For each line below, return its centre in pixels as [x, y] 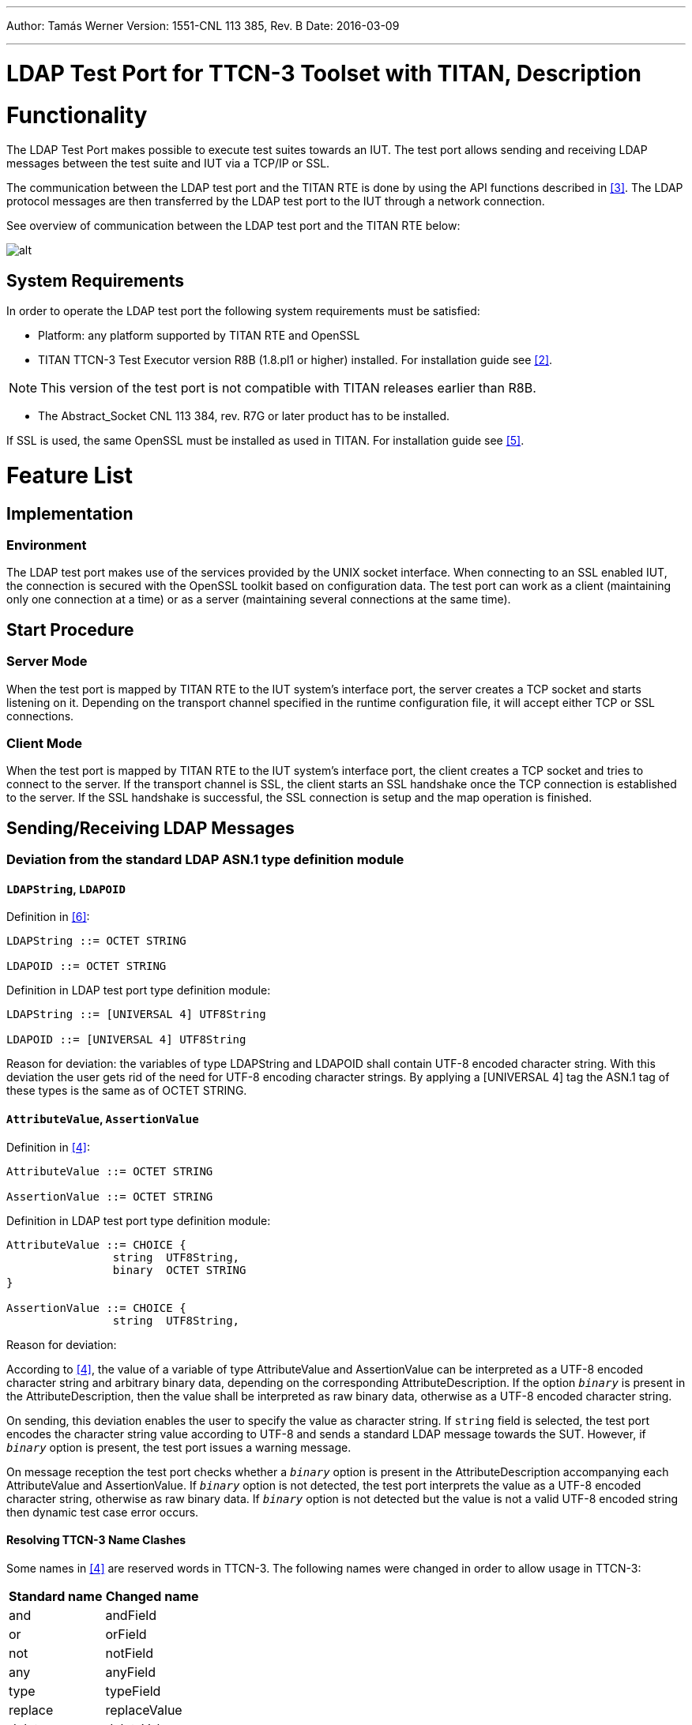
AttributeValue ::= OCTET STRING [110, 1171]
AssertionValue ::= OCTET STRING [110, 1196]
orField [126, 1634]
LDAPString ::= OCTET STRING [96, 941]
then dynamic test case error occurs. [103, 1512]
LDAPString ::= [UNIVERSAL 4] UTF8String [136, 1015]
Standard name [56, 1596]
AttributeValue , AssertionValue [103, 1119]
